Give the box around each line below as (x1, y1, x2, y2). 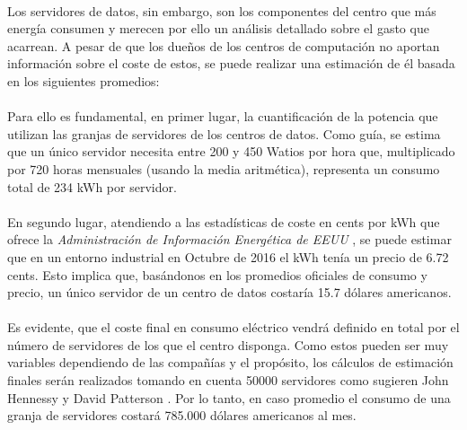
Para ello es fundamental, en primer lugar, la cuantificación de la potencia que (7, 107, 438, 126)
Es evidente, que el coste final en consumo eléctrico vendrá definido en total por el (7, 318, 460, 337)
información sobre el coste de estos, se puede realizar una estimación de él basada (7, 54, 455, 73)
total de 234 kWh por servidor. (7, 177, 177, 196)
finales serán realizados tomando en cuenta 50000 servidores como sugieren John (7, 371, 449, 390)
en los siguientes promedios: (7, 71, 160, 90)
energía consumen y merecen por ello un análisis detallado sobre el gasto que (7, 19, 429, 38)
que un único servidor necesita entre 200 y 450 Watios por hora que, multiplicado (7, 142, 455, 161)
